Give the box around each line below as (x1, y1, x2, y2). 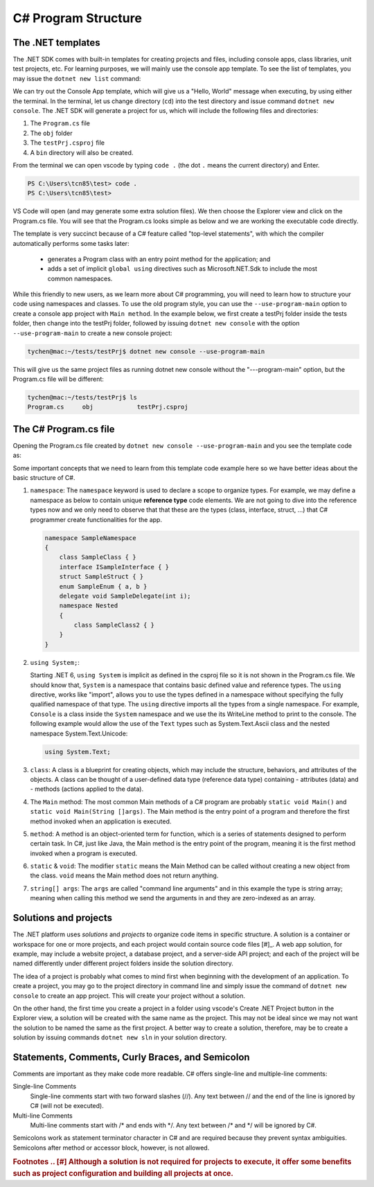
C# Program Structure (12, 10, 142, 26)
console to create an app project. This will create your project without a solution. (12, 991, 246, 1000)
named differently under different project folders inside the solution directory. (12, 959, 233, 967)
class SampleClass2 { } (73, 621, 155, 630)
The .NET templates (12, 37, 100, 48)
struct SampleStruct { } (59, 573, 144, 581)
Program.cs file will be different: (12, 375, 104, 383)
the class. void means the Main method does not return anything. (30, 871, 219, 880)
